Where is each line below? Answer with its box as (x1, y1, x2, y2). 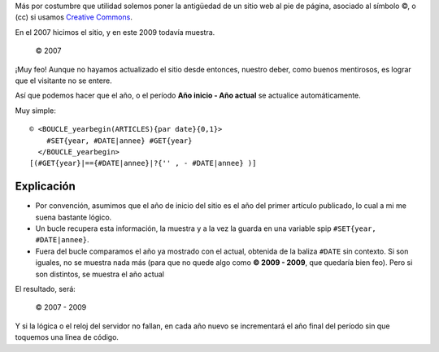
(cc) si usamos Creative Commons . (15, 12, 133, 22)
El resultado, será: (15, 284, 76, 293)
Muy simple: (15, 106, 56, 115)
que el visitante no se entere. (15, 76, 113, 85)
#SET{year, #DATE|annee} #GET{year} (46, 136, 193, 146)
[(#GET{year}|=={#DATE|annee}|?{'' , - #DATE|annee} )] (29, 159, 257, 168)
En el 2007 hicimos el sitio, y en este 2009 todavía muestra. (15, 27, 215, 37)
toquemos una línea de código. (15, 332, 120, 342)
